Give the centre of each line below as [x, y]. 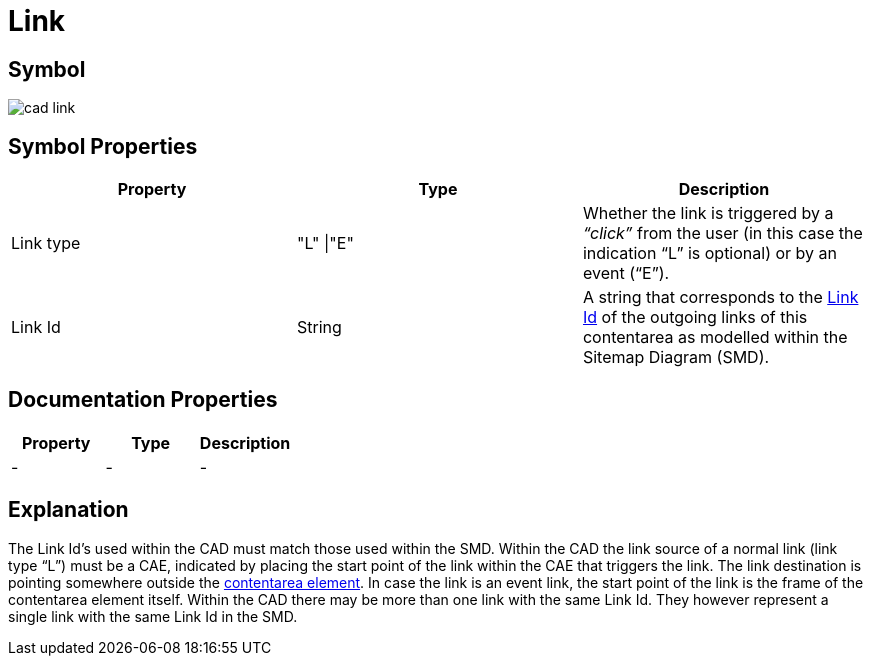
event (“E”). [626, 273]
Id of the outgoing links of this [695, 317]
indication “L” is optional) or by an [710, 253]
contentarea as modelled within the [715, 337]
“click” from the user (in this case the [722, 233]
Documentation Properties [143, 400]
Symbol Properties [103, 146]
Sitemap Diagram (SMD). [676, 357]
